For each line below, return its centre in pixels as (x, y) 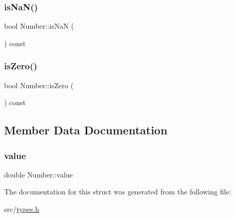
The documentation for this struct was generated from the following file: (118, 192)
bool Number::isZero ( (39, 85)
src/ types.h (22, 209)
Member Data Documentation (86, 130)
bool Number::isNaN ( (39, 26)
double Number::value (38, 174)
